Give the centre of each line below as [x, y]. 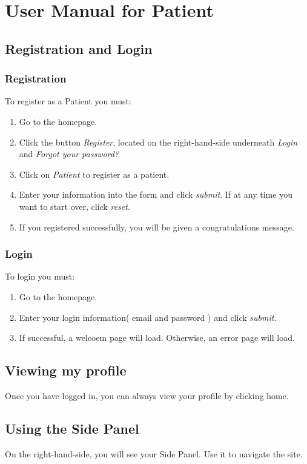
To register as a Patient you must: [68, 101]
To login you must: [40, 276]
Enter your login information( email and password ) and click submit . [148, 317]
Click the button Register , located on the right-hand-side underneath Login [158, 142]
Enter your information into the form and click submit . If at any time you [156, 194]
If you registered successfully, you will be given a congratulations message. [157, 227]
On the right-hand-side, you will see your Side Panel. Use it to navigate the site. [154, 453]
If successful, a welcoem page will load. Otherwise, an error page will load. [157, 338]
